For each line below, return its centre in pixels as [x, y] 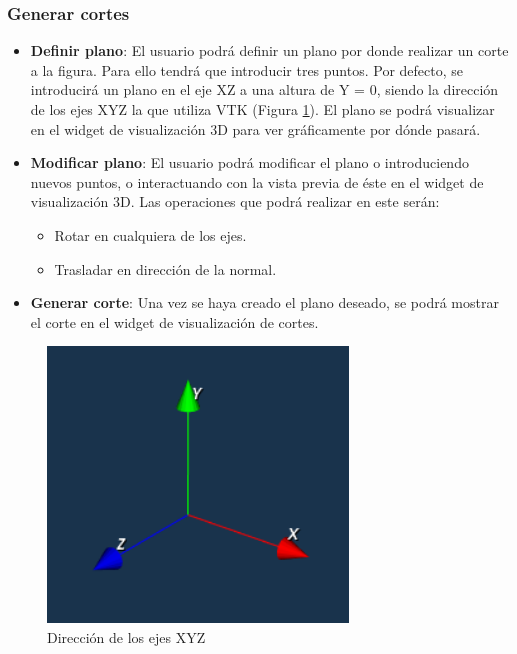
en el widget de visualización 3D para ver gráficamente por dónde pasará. [255, 128]
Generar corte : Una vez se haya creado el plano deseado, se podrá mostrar [264, 302]
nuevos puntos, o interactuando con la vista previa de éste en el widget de [257, 181]
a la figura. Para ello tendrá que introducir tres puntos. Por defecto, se [246, 69]
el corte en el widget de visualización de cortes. [174, 321]
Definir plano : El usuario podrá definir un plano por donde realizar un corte [269, 50]
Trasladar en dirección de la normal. [165, 268]
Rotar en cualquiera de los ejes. [150, 234]
